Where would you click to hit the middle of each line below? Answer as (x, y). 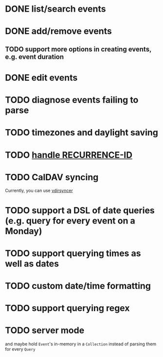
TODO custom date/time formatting (78, 286)
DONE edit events (41, 78)
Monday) (24, 231)
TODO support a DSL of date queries (80, 210)
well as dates (32, 263)
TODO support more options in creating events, (78, 49)
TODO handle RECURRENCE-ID (69, 155)
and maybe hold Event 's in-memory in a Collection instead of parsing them (81, 344)
